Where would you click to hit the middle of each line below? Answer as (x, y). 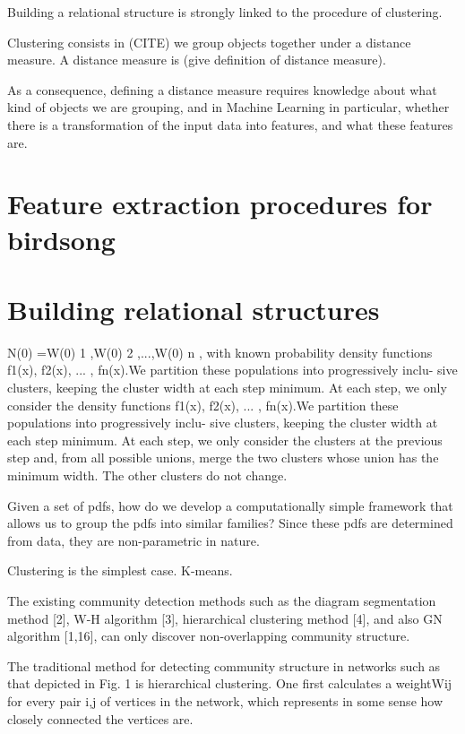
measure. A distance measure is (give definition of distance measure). (197, 60)
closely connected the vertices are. (100, 718)
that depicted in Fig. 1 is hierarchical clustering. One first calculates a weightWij (230, 683)
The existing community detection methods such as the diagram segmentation (222, 600)
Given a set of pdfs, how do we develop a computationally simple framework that (230, 505)
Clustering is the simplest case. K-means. (120, 570)
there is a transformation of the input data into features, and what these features (230, 124)
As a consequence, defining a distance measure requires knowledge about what (222, 89)
